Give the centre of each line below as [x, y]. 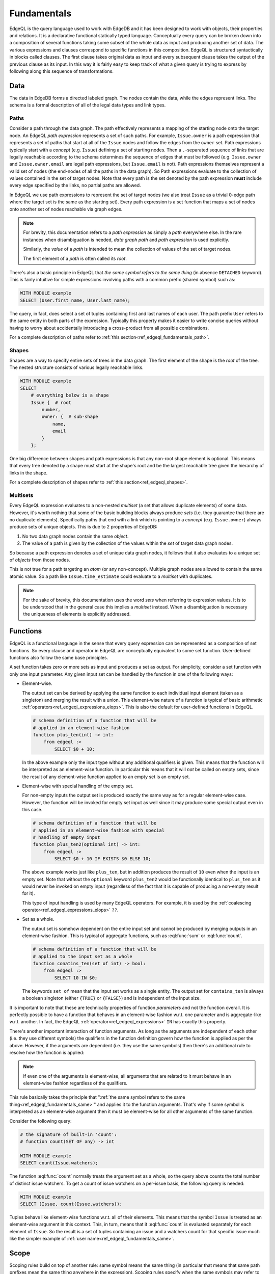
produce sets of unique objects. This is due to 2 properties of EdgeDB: [84, 527]
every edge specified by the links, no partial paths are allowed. [75, 185]
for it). [29, 893]
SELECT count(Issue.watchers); [59, 1163]
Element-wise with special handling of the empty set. [78, 786]
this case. [32, 810]
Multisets [21, 495]
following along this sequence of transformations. [62, 71]
